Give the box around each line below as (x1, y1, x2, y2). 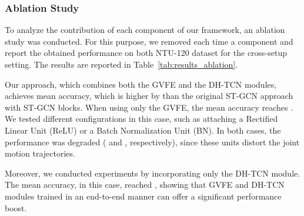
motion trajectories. (5, 147, 75, 159)
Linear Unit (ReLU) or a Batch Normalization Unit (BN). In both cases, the (5, 124, 281, 136)
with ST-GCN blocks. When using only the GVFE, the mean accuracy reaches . (5, 101, 293, 113)
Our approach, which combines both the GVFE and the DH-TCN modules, (5, 78, 277, 90)
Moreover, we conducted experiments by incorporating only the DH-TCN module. (5, 167, 300, 179)
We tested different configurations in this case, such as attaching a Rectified (5, 112, 278, 125)
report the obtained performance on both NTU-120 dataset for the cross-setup (5, 46, 288, 59)
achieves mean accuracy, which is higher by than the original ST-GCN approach (5, 89, 293, 102)
